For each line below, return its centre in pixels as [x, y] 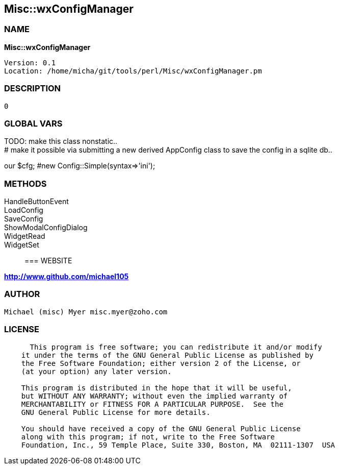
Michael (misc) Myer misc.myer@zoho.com [86, 312]
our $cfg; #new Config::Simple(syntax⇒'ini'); [80, 166]
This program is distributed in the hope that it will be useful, [157, 388]
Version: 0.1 [30, 63]
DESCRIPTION [33, 89]
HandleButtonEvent [36, 202]
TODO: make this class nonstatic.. [61, 141]
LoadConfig [24, 210]
